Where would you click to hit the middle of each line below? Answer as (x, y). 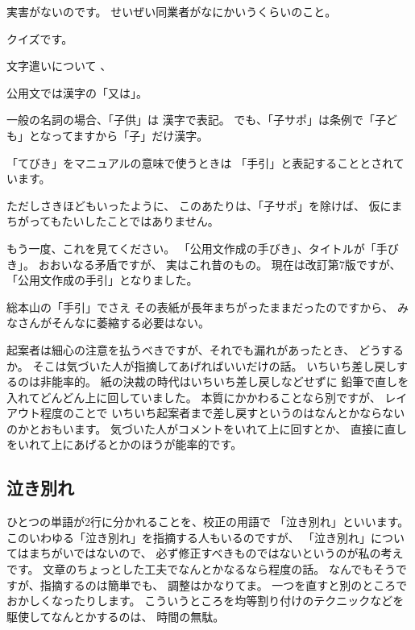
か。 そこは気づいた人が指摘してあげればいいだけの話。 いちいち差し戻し (201, 365)
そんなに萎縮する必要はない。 (130, 323)
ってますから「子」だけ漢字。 (130, 135)
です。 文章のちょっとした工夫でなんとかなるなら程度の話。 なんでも (190, 569)
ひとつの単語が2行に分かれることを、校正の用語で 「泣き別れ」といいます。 (208, 522)
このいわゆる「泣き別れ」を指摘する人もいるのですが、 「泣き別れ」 (189, 537)
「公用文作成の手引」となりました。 (102, 280)
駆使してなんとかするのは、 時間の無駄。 (116, 616)
